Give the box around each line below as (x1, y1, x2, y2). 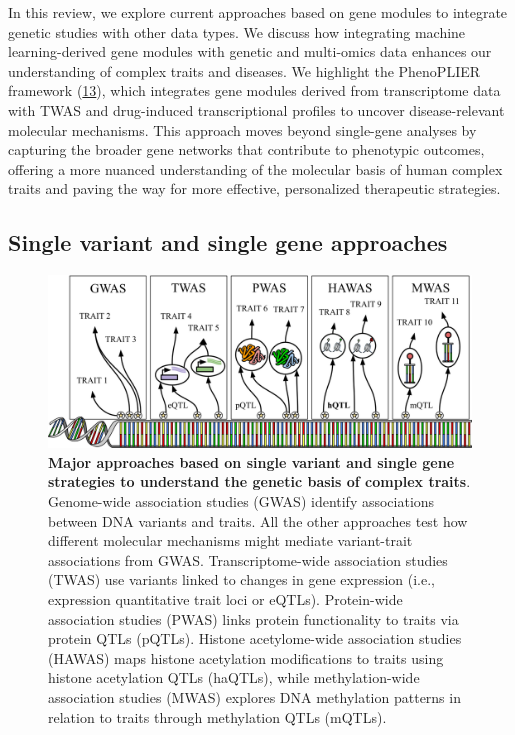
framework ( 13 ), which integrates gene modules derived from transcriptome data (8, 80, 501, 101)
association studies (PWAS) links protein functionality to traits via (48, 608, 459, 629)
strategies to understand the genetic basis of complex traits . (48, 471, 471, 492)
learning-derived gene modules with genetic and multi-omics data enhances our (8, 41, 492, 62)
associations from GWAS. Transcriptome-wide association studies (48, 549, 448, 570)
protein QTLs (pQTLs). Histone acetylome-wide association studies (48, 628, 462, 649)
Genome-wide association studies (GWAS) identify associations (48, 491, 435, 511)
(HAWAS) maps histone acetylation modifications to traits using (48, 647, 444, 668)
